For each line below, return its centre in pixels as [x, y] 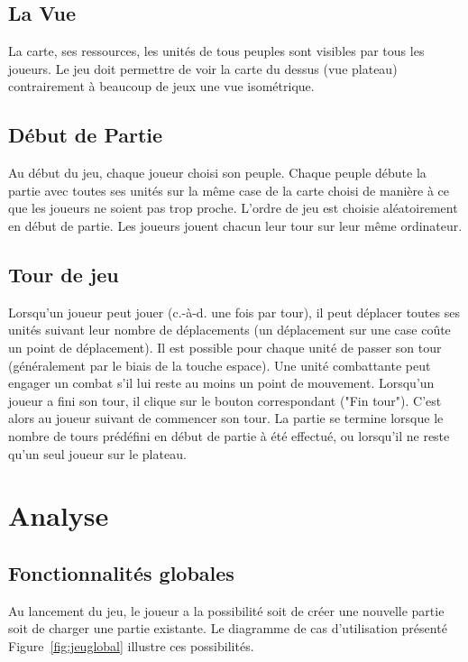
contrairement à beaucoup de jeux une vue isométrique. [161, 86]
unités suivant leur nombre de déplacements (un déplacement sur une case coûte [229, 330]
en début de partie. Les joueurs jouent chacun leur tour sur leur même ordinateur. [235, 225]
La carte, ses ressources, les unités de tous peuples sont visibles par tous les [216, 51]
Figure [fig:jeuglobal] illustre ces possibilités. [131, 645]
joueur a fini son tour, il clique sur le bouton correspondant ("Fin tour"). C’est [225, 400]
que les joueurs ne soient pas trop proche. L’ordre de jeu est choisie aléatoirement [233, 208]
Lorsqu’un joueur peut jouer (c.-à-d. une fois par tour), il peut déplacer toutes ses [234, 312]
